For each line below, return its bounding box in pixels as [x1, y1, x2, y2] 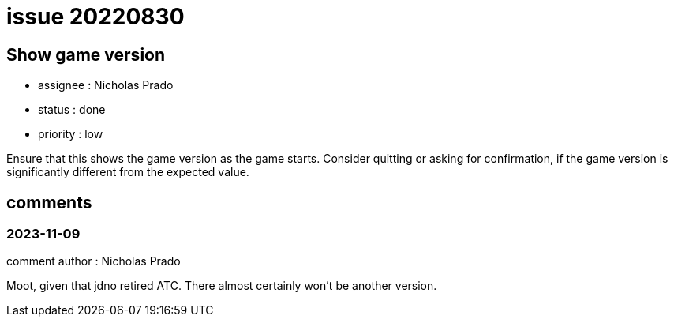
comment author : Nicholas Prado [6, 254, 181, 269]
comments [6, 192, 92, 212]
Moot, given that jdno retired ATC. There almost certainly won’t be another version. [6, 279, 437, 293]
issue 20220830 [6, 3, 185, 30]
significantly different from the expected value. [6, 165, 249, 179]
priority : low [38, 127, 103, 141]
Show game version [6, 44, 166, 65]
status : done [38, 103, 106, 117]
